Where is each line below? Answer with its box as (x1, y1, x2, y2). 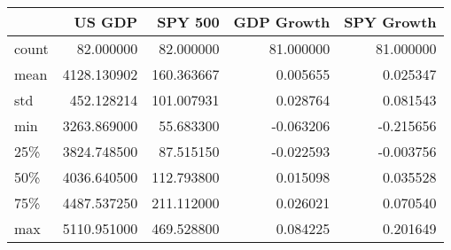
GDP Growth (233, 12, 330, 32)
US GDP (74, 12, 138, 32)
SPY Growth (344, 12, 437, 32)
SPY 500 (157, 12, 220, 32)
